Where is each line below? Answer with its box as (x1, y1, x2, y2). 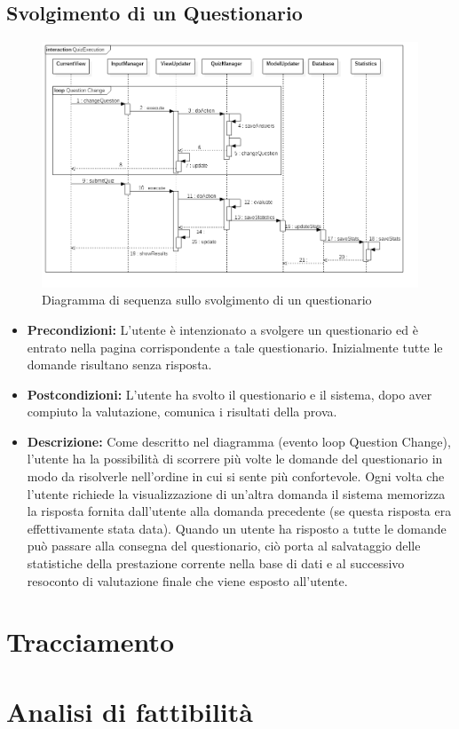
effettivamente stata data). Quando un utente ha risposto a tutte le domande (27, 519, 447, 537)
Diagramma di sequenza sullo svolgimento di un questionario (42, 290, 372, 309)
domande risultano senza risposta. (27, 355, 212, 374)
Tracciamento (6, 623, 175, 660)
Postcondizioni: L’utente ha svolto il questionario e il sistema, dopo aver (27, 384, 432, 403)
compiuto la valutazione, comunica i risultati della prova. (27, 402, 337, 421)
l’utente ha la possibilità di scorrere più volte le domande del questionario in (27, 449, 443, 468)
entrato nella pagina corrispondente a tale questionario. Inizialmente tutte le (27, 337, 443, 356)
